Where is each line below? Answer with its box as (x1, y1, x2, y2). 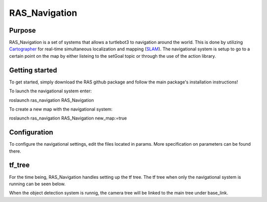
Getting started (9, 66, 57, 74)
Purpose (9, 26, 36, 35)
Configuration (9, 128, 53, 137)
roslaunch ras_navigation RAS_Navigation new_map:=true (9, 115, 127, 121)
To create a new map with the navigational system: (9, 106, 113, 112)
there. (9, 148, 22, 154)
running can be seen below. (9, 181, 66, 187)
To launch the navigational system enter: (9, 88, 92, 94)
